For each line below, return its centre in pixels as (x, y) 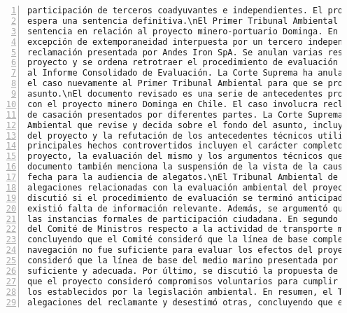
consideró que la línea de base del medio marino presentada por (183, 260)
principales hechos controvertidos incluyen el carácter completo (185, 146)
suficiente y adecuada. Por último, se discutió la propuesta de (183, 271)
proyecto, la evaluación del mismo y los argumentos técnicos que (185, 156)
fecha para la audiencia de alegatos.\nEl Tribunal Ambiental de (183, 177)
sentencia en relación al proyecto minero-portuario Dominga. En (183, 31)
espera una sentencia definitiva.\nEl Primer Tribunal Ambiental (183, 21)
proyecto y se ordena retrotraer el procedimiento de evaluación (183, 63)
